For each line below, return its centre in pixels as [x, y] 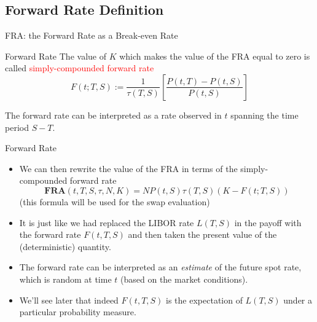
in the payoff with [268, 222]
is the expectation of [204, 300]
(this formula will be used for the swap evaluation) [115, 201]
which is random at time [65, 279]
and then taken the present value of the [202, 234]
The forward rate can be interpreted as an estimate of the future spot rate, [160, 267]
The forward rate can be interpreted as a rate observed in [113, 115]
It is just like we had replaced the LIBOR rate [107, 222]
